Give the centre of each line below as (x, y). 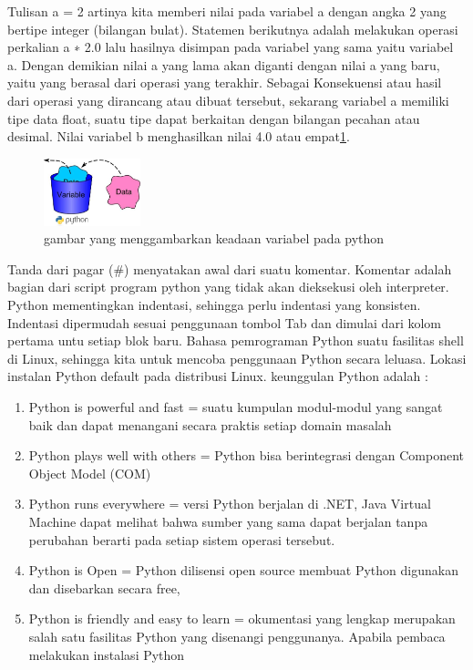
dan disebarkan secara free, (104, 588)
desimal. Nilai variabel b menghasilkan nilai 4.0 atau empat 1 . (179, 136)
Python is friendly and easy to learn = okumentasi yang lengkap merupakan (242, 618)
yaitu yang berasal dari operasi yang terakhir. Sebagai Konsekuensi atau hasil (225, 82)
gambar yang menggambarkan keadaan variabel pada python (214, 238)
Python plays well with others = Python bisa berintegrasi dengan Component (247, 455)
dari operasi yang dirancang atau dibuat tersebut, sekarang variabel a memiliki (228, 100)
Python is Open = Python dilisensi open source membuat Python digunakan (243, 570)
